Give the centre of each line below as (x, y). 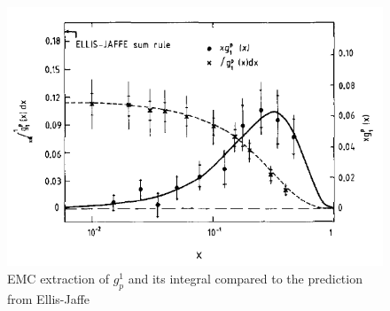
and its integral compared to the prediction (245, 278)
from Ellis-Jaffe (49, 298)
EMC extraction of (58, 278)
